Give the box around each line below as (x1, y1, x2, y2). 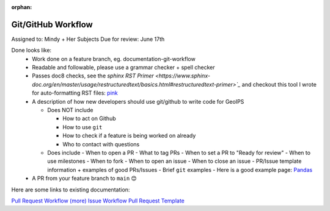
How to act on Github (62, 115, 116, 122)
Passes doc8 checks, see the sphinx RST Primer (32, 72, 154, 79)
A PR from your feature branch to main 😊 (32, 174, 137, 182)
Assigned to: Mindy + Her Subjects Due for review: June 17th (11, 35, 165, 43)
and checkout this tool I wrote (241, 80, 317, 88)
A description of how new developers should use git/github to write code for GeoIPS (32, 98, 244, 105)
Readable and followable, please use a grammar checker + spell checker (32, 64, 215, 71)
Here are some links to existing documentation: (11, 186, 130, 193)
